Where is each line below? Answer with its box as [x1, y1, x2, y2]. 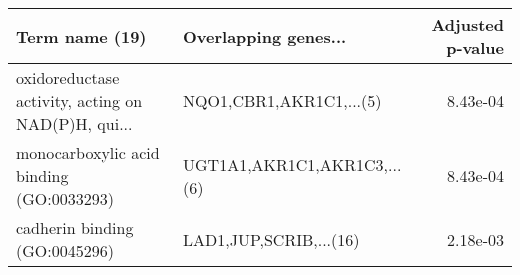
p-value [446, 36, 504, 59]
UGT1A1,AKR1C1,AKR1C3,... [183, 152, 402, 176]
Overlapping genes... [183, 24, 347, 48]
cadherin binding [16, 216, 134, 239]
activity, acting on [16, 89, 143, 112]
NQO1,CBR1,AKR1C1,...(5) [183, 89, 382, 112]
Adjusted [431, 13, 504, 36]
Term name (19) [16, 24, 147, 48]
